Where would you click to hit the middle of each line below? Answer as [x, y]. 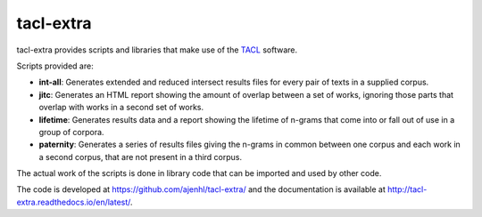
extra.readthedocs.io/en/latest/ [74, 202]
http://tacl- [407, 189]
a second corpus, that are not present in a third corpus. [141, 157]
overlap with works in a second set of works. [121, 108]
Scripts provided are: [55, 66]
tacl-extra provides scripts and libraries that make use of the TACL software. [157, 50]
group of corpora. [71, 132]
